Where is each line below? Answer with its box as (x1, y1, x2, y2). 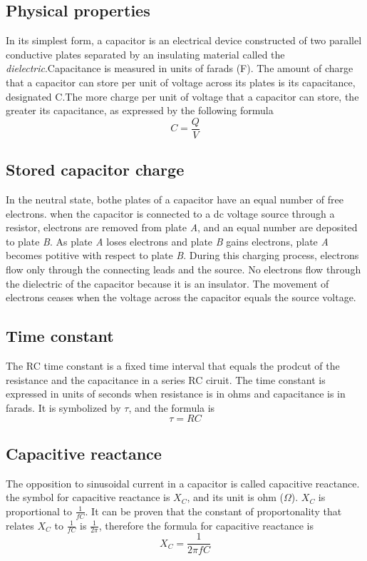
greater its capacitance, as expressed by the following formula (6, 103, 274, 118)
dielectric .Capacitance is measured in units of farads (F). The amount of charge (6, 61, 353, 76)
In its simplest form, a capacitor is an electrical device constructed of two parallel (6, 33, 362, 48)
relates (6, 517, 34, 532)
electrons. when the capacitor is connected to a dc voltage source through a (6, 206, 335, 221)
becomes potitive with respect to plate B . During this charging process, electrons (6, 248, 359, 263)
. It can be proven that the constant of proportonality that (85, 503, 342, 518)
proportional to (6, 503, 73, 518)
